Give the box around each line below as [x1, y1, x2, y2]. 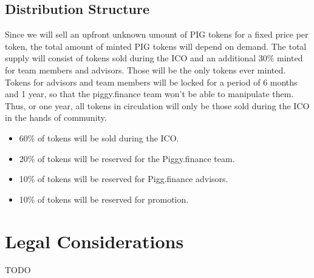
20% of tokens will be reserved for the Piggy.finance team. [19, 152, 235, 164]
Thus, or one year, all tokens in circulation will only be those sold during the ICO [5, 99, 310, 112]
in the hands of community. [5, 111, 107, 124]
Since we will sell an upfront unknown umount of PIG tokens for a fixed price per [5, 28, 309, 41]
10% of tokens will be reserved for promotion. [19, 192, 189, 205]
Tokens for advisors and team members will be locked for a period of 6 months [5, 75, 298, 88]
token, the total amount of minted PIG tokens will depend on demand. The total [5, 39, 307, 52]
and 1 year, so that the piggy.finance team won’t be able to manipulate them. [5, 87, 294, 100]
